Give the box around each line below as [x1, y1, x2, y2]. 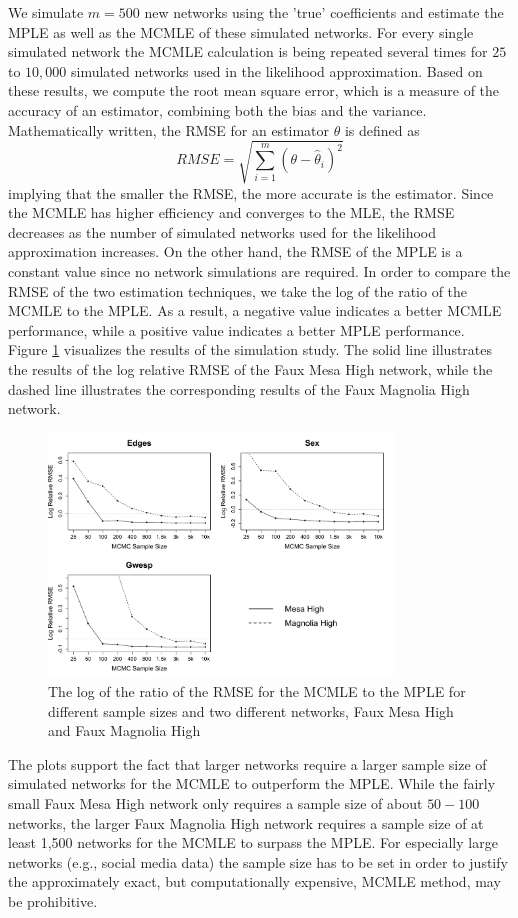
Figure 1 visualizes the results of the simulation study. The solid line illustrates [8, 339, 493, 360]
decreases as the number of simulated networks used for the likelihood [8, 221, 436, 242]
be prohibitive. [8, 890, 98, 911]
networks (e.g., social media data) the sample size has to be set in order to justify [8, 851, 508, 872]
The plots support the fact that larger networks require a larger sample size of [8, 753, 487, 774]
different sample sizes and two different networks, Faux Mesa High [48, 700, 454, 721]
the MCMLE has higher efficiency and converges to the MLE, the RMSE [8, 202, 455, 223]
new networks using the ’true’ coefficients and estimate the [144, 2, 504, 22]
